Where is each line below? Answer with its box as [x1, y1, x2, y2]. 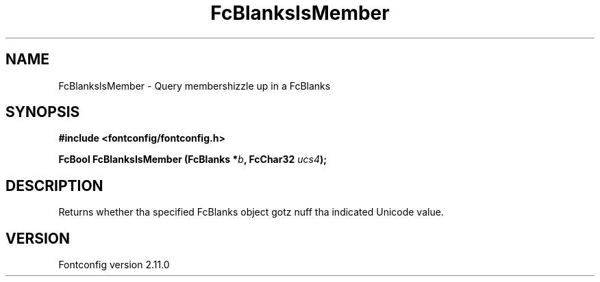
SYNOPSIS [5, 103, 80, 121]
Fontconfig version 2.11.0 [58, 259, 170, 271]
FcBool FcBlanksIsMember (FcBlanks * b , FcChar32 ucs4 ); [58, 153, 327, 166]
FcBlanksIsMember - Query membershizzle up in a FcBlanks [58, 79, 331, 92]
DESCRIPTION [5, 177, 103, 194]
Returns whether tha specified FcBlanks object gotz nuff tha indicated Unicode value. [58, 206, 444, 218]
